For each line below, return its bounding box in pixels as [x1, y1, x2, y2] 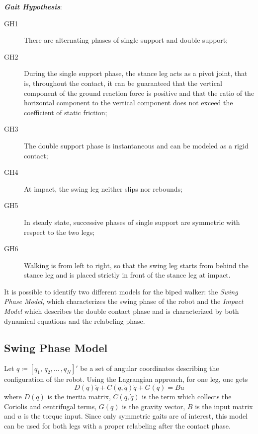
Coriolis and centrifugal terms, [4, 401, 97, 411]
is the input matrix [195, 401, 253, 411]
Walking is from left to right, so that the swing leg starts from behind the [24, 260, 249, 270]
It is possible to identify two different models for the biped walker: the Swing [4, 286, 238, 296]
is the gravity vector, [122, 401, 185, 411]
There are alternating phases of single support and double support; [24, 35, 228, 45]
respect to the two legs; [24, 226, 95, 237]
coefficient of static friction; [24, 107, 107, 117]
